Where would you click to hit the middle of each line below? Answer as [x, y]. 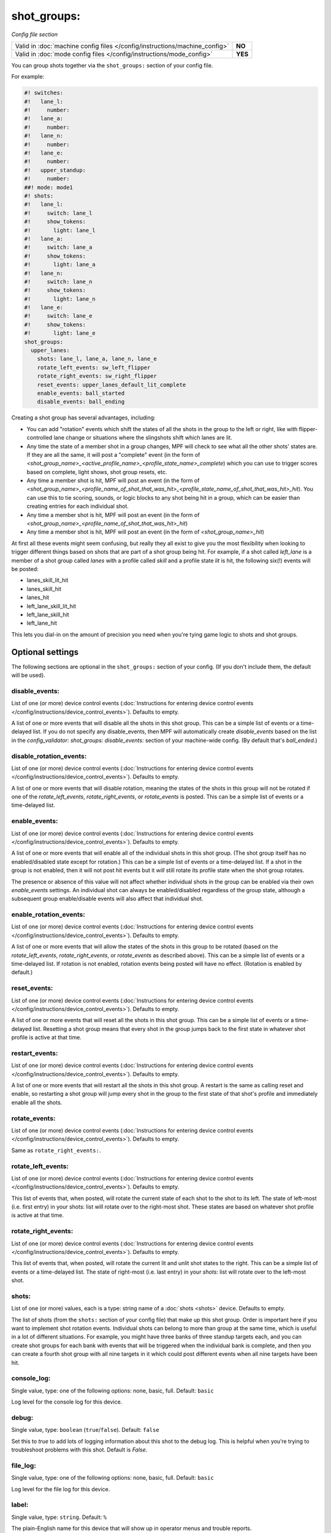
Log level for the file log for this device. [61, 1489]
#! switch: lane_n [58, 281]
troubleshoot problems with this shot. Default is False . [79, 1450]
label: [20, 1505]
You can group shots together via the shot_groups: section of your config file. [112, 65]
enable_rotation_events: [48, 915]
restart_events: [35, 1053]
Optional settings [45, 652]
